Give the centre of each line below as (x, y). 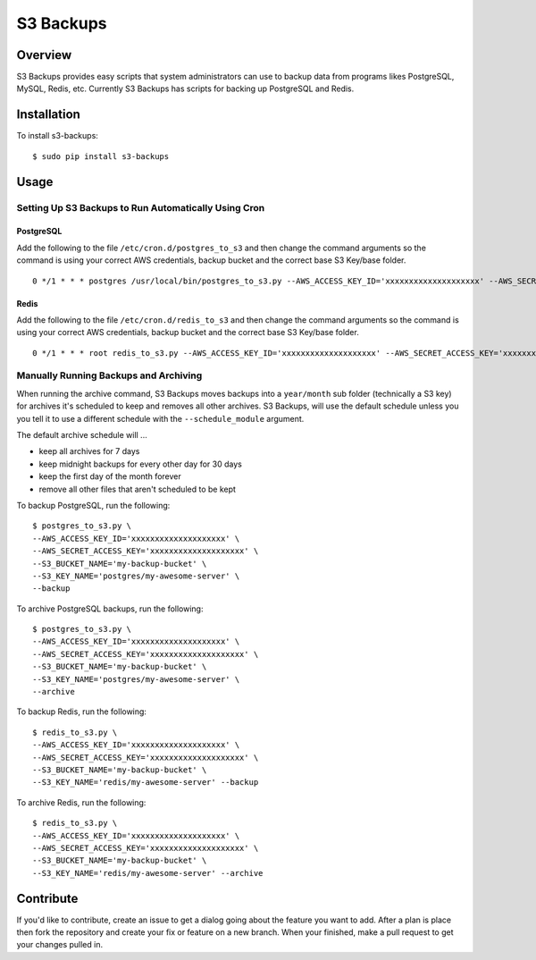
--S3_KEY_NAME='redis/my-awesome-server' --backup (146, 783)
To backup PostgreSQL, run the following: (93, 505)
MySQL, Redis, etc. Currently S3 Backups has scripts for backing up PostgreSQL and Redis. (185, 88)
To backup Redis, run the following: (82, 712)
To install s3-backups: (57, 136)
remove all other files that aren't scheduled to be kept (138, 489)
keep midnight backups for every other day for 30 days (141, 464)
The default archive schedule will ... (82, 434)
